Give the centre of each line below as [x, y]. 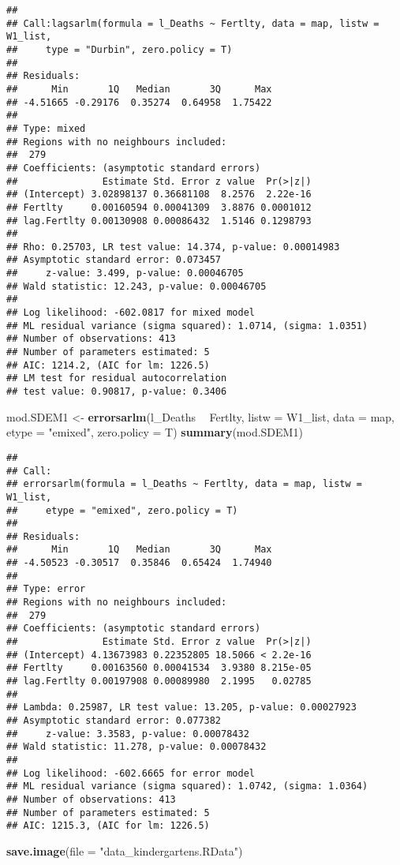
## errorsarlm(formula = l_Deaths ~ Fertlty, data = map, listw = [185, 484]
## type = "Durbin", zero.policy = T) [120, 49]
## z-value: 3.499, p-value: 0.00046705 [125, 273]
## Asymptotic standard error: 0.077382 [114, 721]
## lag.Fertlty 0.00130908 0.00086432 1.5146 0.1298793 [159, 221]
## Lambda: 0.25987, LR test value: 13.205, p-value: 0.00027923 [181, 708]
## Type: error [46, 589]
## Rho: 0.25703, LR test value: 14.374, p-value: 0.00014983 [173, 247]
